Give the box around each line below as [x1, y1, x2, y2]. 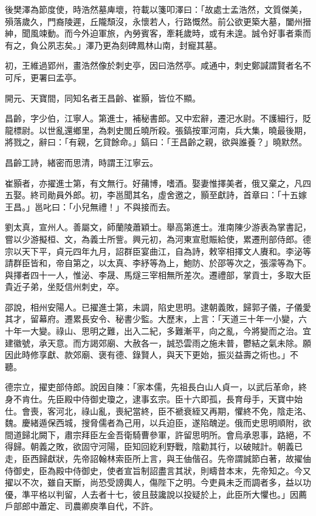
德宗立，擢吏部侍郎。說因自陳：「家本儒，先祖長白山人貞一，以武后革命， [5, 380, 298, 393]
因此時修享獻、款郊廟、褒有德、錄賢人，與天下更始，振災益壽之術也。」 [5, 348, 290, 361]
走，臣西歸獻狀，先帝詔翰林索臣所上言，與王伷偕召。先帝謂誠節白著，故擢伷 [5, 452, 311, 464]
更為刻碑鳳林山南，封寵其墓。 [102, 38, 222, 51]
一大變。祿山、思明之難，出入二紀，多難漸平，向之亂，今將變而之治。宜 [21, 325, 311, 337]
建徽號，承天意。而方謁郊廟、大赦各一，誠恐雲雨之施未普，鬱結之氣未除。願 [5, 336, 311, 349]
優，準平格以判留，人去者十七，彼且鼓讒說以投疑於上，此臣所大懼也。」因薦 [5, 487, 307, 500]
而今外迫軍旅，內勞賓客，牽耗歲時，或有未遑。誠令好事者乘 [64, 27, 303, 40]
